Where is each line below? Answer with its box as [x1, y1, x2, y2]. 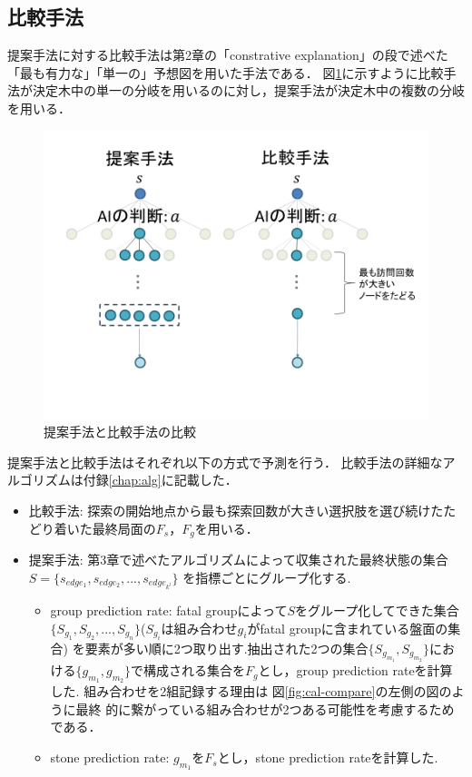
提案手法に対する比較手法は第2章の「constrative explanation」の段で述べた [7, 45, 448, 64]
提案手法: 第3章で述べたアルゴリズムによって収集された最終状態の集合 [28, 550, 448, 568]
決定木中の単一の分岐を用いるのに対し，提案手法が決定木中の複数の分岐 [32, 81, 465, 100]
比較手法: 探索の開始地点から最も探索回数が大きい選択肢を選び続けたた [28, 500, 457, 519]
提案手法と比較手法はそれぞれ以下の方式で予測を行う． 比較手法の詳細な [7, 452, 443, 471]
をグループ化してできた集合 [295, 600, 459, 619]
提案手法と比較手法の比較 [44, 422, 196, 441]
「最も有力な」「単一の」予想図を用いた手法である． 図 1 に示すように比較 [7, 63, 444, 82]
